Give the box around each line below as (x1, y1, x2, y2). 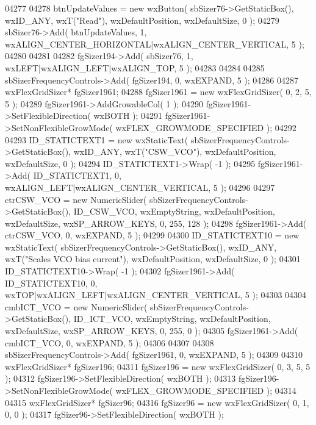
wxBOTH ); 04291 (93, 109, 163, 122)
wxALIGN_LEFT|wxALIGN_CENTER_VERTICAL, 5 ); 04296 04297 (5, 180, 275, 193)
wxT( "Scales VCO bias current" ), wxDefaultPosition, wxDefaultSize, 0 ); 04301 (5, 252, 301, 265)
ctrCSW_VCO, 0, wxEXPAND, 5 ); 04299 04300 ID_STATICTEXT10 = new (5, 229, 300, 241)
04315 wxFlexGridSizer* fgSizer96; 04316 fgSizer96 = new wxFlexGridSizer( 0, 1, (5, 396, 309, 409)
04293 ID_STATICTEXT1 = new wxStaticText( (5, 133, 189, 146)
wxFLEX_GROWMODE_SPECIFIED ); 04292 (115, 121, 296, 134)
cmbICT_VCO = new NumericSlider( (5, 300, 148, 313)
